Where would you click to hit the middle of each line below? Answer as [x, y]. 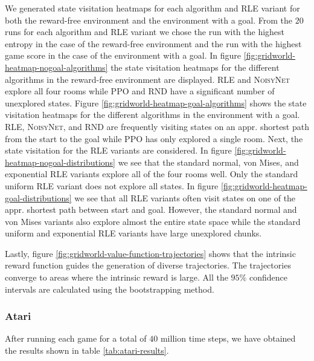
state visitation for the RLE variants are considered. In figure [118, 150]
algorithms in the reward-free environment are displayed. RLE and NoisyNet [147, 79]
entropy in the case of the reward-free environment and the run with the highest [153, 43]
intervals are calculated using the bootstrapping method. [110, 289]
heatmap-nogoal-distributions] [60, 162]
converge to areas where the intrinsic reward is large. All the [117, 277]
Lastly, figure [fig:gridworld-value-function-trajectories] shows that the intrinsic [150, 253]
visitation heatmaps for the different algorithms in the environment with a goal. [152, 115]
